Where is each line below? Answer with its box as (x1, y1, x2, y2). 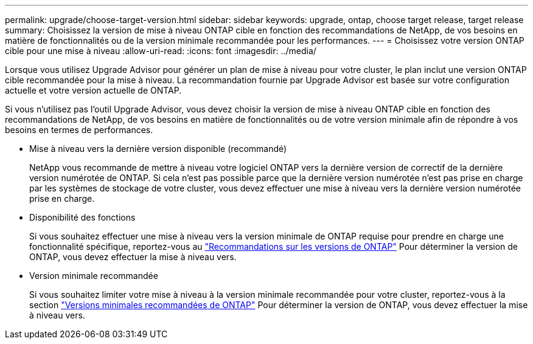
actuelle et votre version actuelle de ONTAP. (5, 85, 182, 95)
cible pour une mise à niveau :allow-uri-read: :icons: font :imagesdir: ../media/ (5, 46, 316, 56)
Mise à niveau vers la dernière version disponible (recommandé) (29, 143, 287, 154)
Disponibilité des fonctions (29, 212, 136, 222)
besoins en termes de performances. (5, 125, 153, 135)
